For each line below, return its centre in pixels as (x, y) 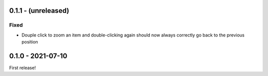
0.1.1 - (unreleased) (39, 11)
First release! (23, 68)
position (30, 42)
